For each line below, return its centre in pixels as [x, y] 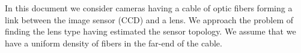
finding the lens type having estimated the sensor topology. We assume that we [150, 31]
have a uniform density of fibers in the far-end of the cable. [114, 43]
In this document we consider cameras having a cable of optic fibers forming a [149, 8]
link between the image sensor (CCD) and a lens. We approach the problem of [149, 19]
